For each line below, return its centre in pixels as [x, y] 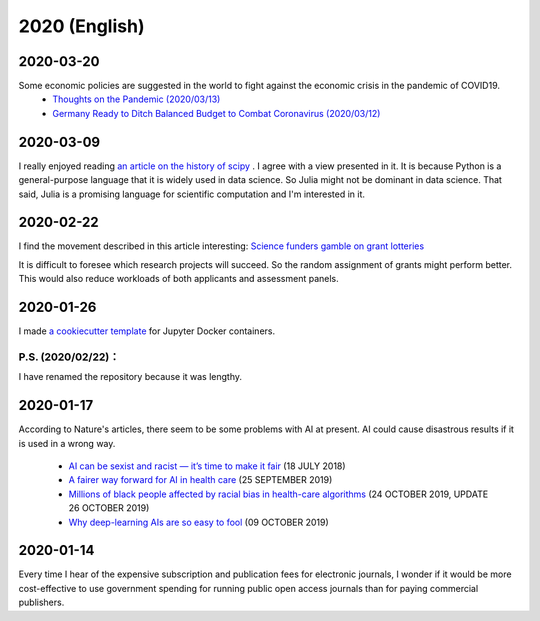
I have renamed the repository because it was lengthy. [130, 377]
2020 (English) [81, 26]
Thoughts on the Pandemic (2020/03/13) [136, 99]
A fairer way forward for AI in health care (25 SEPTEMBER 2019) [200, 480]
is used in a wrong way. [67, 443]
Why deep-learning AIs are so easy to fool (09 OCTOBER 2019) [198, 522]
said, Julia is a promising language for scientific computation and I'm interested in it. [191, 194]
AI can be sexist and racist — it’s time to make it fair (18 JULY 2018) [207, 466]
